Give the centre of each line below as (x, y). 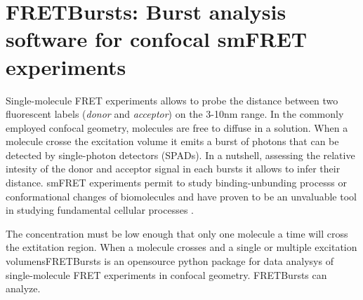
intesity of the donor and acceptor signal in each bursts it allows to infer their (173, 169)
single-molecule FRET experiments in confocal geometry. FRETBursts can (166, 274)
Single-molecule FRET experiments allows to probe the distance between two (172, 100)
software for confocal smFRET (157, 39)
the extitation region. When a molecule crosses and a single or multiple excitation (181, 247)
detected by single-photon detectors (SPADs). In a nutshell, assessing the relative (180, 155)
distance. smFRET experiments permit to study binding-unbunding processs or (176, 183)
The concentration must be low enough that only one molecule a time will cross (177, 233)
